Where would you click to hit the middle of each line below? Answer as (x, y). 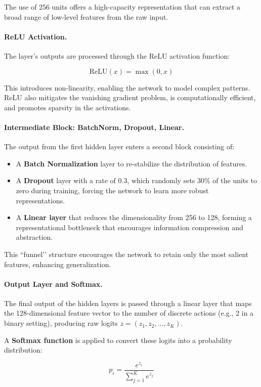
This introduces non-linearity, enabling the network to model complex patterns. (127, 87)
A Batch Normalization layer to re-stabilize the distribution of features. (132, 163)
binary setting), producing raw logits (61, 323)
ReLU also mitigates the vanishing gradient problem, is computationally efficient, (130, 97)
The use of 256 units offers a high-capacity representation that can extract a (122, 7)
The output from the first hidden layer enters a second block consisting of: (119, 146)
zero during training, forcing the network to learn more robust (112, 190)
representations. (40, 200)
